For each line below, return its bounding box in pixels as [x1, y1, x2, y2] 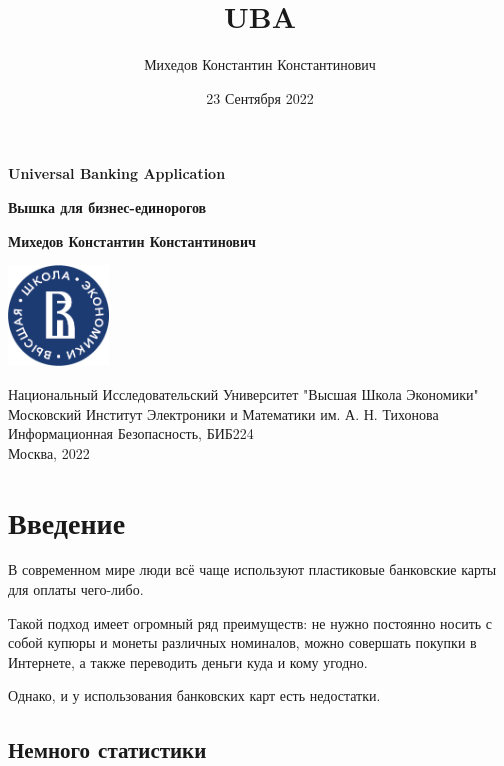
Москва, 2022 [8, 442, 90, 463]
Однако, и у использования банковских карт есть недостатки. [8, 685, 381, 706]
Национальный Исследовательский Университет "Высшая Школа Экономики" [8, 383, 479, 404]
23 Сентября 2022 [206, 87, 314, 108]
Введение [8, 501, 126, 542]
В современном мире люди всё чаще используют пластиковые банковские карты [8, 559, 497, 580]
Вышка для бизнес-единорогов [8, 196, 207, 217]
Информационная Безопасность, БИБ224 [8, 423, 254, 444]
